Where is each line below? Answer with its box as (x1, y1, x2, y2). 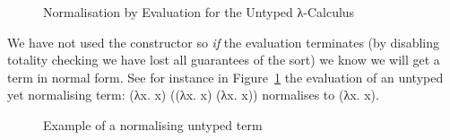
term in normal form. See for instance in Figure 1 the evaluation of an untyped (7, 67, 444, 86)
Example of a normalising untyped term (43, 115, 263, 134)
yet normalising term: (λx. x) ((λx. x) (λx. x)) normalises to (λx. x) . (7, 85, 379, 104)
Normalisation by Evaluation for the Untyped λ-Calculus (43, 3, 355, 21)
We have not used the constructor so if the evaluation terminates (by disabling (7, 32, 440, 51)
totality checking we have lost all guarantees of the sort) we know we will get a (7, 50, 440, 69)
